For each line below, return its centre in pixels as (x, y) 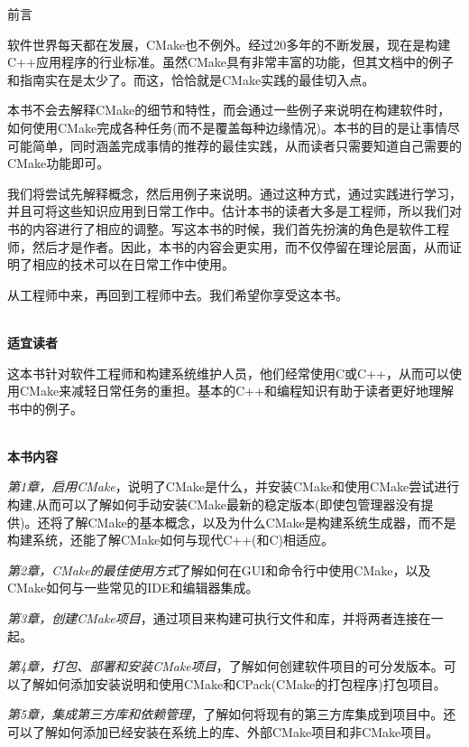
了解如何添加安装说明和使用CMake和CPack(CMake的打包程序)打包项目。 (233, 683)
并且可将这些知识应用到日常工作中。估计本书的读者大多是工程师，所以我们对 (234, 211)
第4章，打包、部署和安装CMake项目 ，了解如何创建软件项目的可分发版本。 (225, 666)
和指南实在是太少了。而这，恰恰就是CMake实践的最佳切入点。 (191, 79)
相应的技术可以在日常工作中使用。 (133, 264)
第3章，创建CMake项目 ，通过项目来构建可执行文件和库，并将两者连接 (213, 618)
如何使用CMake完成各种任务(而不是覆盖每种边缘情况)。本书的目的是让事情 (228, 127)
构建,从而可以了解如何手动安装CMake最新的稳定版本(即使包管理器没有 (214, 504)
